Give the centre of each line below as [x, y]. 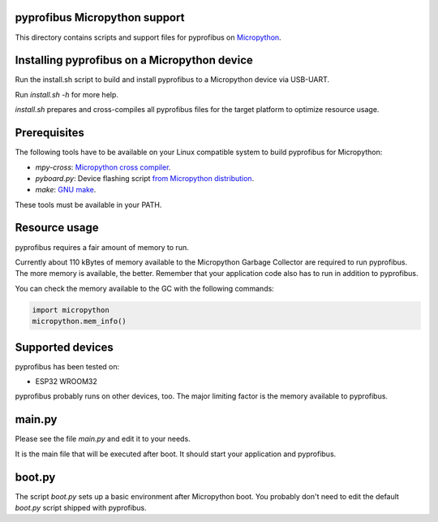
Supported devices [64, 347]
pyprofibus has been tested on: [67, 366]
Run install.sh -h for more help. [67, 94]
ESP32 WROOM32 [66, 382]
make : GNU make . [66, 190]
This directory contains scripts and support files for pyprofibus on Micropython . [148, 37]
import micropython [71, 310]
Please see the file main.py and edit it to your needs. [103, 439]
